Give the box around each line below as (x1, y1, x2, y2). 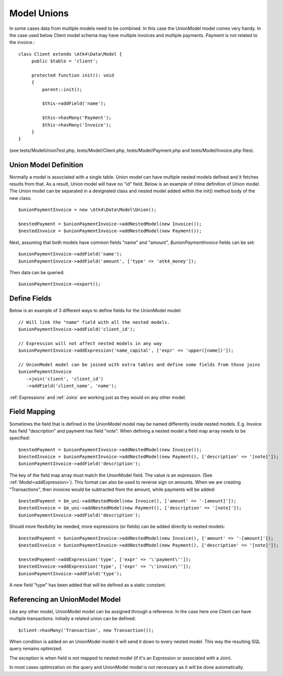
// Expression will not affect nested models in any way (18, 341, 162, 346)
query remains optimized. (9, 646, 63, 652)
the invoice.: (9, 39, 35, 46)
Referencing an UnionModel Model (9, 595, 121, 604)
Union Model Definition (9, 160, 83, 169)
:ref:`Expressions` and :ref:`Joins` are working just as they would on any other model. (9, 394, 186, 400)
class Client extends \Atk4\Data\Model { (18, 51, 122, 57)
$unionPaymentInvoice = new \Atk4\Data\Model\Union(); (18, 207, 157, 213)
